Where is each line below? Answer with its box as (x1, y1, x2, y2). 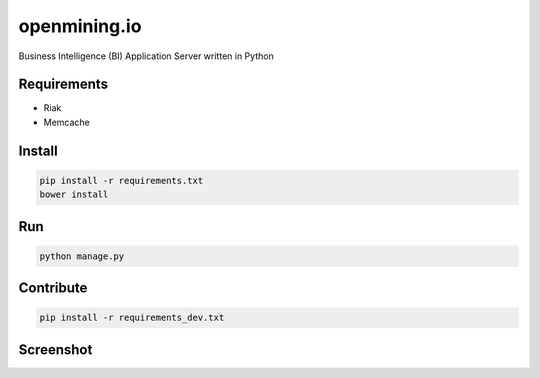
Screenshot (18, 341, 93, 358)
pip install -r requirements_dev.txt (39, 312, 225, 324)
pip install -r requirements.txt (39, 175, 204, 186)
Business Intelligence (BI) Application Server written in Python (18, 50, 274, 62)
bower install (39, 189, 109, 200)
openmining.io (18, 15, 142, 37)
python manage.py (39, 250, 125, 262)
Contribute (18, 280, 88, 297)
